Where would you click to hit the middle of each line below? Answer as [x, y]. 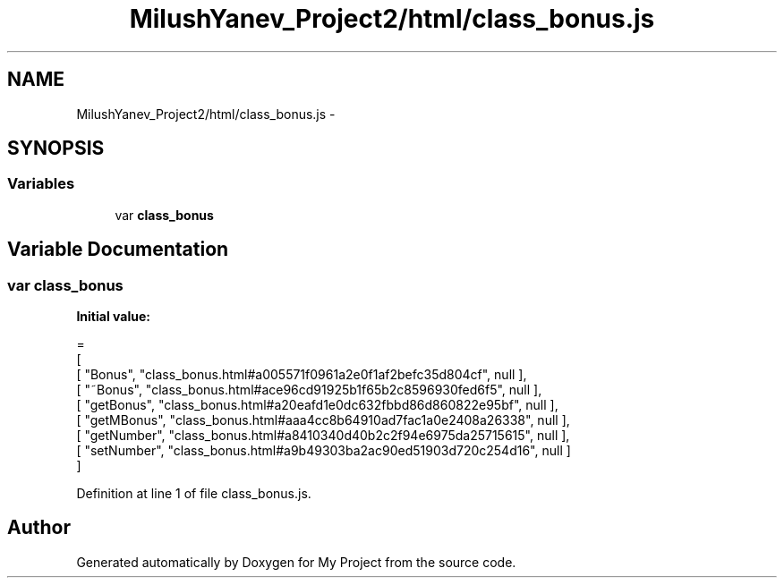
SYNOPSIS [56, 148]
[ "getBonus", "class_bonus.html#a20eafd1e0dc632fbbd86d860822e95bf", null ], [317, 405]
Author [39, 528]
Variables [41, 184]
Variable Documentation [118, 250]
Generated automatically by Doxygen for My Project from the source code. [296, 562]
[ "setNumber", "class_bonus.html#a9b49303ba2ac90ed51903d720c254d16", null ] [324, 451]
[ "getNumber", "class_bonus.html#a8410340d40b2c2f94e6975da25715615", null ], [323, 436]
